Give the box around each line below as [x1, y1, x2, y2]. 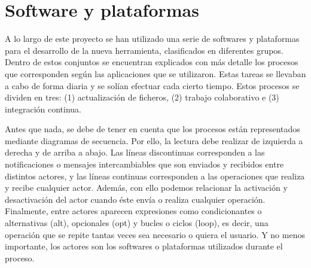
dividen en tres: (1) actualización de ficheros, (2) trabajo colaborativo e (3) [5, 91, 279, 103]
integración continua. [5, 102, 82, 115]
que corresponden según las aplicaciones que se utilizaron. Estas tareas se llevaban [5, 67, 306, 80]
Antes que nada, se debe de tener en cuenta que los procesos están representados [5, 123, 300, 135]
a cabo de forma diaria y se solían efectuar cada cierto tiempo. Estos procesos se [5, 79, 300, 92]
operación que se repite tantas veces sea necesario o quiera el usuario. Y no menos [5, 228, 305, 240]
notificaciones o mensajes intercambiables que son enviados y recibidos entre [5, 158, 284, 170]
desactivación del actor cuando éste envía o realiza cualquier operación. [5, 193, 266, 205]
